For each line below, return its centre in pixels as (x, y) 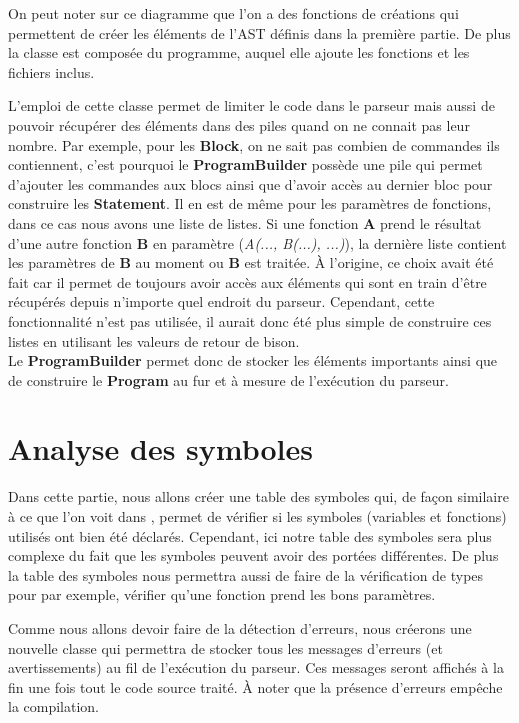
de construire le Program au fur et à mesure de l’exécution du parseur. (228, 379)
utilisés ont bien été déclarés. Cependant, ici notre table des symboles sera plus (250, 535)
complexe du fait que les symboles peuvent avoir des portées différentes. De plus (253, 555)
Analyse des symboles (161, 448)
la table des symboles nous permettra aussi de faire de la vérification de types (246, 574)
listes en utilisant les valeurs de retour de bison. (154, 340)
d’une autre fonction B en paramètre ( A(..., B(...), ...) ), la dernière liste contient (257, 242)
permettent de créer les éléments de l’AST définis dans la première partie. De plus (259, 32)
